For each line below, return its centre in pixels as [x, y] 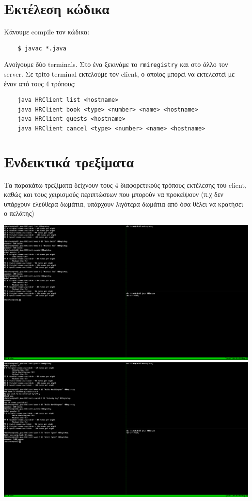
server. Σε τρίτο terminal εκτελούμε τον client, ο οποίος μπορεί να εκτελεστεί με [119, 73]
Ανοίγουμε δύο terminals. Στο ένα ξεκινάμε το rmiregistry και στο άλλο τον [116, 64]
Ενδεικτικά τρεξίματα [69, 161]
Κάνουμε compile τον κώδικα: [47, 32]
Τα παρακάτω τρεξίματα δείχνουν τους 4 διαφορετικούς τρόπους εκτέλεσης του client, [125, 185]
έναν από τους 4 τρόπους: [40, 83]
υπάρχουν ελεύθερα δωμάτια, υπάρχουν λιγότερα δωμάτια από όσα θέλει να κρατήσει [124, 203]
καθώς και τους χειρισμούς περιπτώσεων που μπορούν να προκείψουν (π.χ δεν [114, 194]
